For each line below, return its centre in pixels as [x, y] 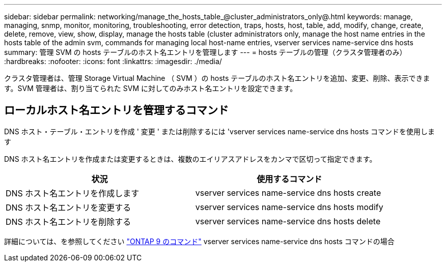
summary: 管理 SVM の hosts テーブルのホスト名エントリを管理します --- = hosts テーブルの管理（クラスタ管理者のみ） [205, 52]
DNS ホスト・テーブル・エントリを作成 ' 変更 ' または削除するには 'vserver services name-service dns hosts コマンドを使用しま [220, 131]
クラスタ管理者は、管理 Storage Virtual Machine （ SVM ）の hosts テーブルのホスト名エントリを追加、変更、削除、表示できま [217, 78]
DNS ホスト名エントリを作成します [73, 193]
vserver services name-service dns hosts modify [289, 207]
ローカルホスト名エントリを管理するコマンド [116, 110]
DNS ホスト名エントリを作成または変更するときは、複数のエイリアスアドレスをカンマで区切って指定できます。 [190, 159]
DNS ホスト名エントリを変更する [68, 207]
